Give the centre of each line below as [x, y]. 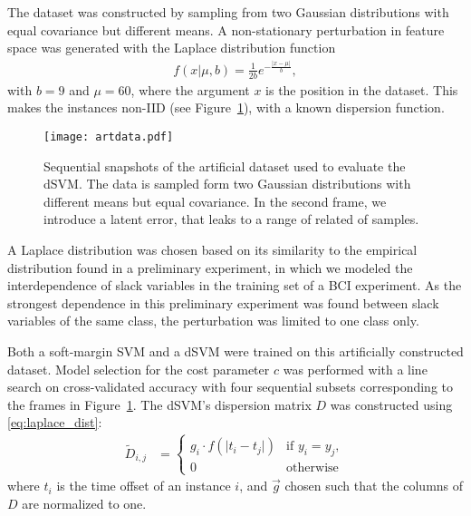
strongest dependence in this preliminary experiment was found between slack [223, 302]
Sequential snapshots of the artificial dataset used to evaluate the [225, 166]
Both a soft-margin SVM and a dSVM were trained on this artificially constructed [235, 350]
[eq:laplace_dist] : [55, 422]
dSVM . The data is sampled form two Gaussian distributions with [227, 184]
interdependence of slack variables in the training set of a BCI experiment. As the [235, 285]
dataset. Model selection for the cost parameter [139, 369]
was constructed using [391, 404]
